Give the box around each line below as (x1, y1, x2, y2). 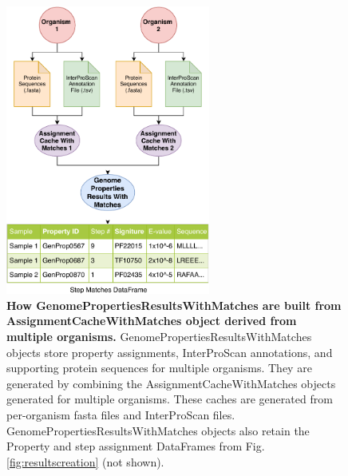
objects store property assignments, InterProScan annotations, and (6, 343, 333, 360)
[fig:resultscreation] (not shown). (6, 453, 164, 470)
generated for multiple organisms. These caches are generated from (6, 391, 333, 407)
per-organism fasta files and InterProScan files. (6, 406, 235, 422)
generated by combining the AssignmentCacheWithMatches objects (6, 375, 336, 391)
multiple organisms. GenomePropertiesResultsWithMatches (6, 327, 312, 344)
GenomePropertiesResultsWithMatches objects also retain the (6, 422, 310, 438)
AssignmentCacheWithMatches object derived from (6, 312, 297, 329)
